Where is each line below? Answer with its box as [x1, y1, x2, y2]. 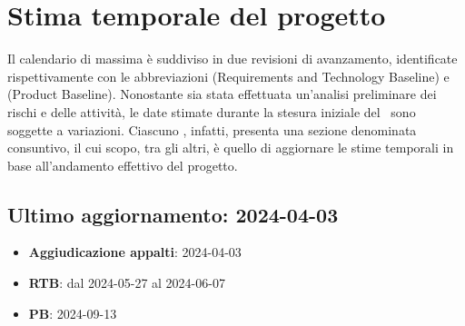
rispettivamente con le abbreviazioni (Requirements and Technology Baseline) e [7, 66, 450, 85]
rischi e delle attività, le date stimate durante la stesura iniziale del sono [7, 102, 416, 121]
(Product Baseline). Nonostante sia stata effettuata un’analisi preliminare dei [7, 84, 437, 104]
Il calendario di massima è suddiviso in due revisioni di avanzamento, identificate [7, 49, 458, 68]
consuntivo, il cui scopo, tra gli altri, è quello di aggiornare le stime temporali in [7, 138, 454, 157]
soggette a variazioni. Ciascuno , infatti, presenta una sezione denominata [7, 120, 417, 139]
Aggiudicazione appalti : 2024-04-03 [28, 242, 242, 262]
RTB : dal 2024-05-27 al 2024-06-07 [28, 273, 225, 292]
